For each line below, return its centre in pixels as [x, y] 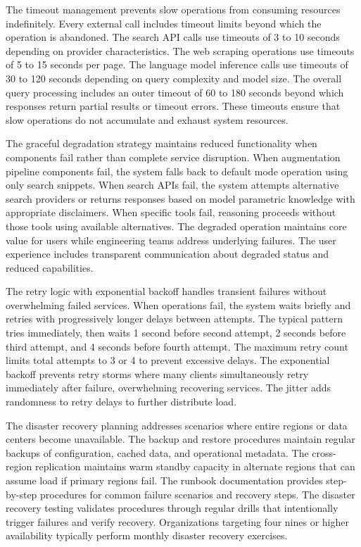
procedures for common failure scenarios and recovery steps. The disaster [198, 494]
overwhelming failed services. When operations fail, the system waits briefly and [178, 304]
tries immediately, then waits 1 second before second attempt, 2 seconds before [176, 333]
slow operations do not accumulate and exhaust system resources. [147, 119]
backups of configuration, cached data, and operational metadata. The [157, 452]
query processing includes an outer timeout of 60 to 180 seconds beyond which [175, 92]
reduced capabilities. [50, 267]
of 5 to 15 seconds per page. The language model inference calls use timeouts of [177, 64]
